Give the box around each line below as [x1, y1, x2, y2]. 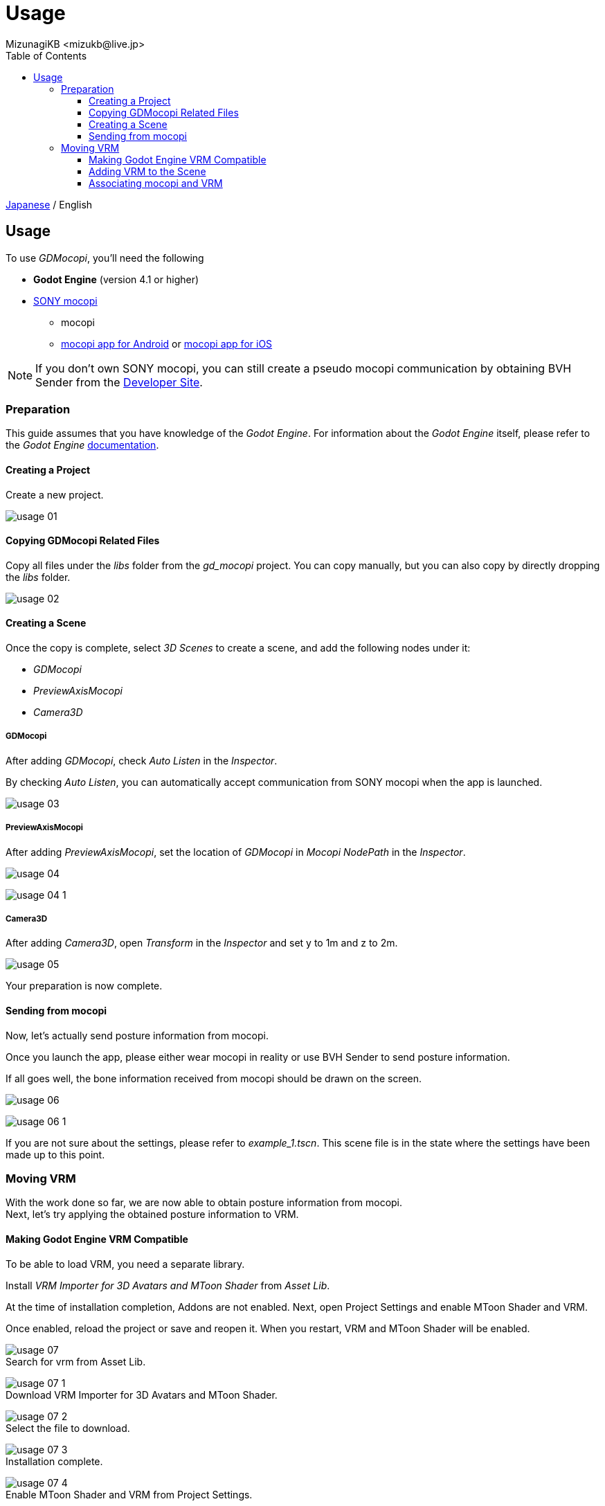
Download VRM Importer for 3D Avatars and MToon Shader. [6, 1388, 278, 1401]
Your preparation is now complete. [6, 980, 163, 992]
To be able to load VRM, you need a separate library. [6, 1257, 245, 1270]
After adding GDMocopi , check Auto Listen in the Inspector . [6, 754, 278, 767]
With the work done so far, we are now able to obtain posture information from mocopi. [6, 1196, 403, 1209]
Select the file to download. [6, 1422, 130, 1434]
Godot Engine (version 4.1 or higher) [33, 273, 199, 285]
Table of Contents [6, 49, 87, 62]
